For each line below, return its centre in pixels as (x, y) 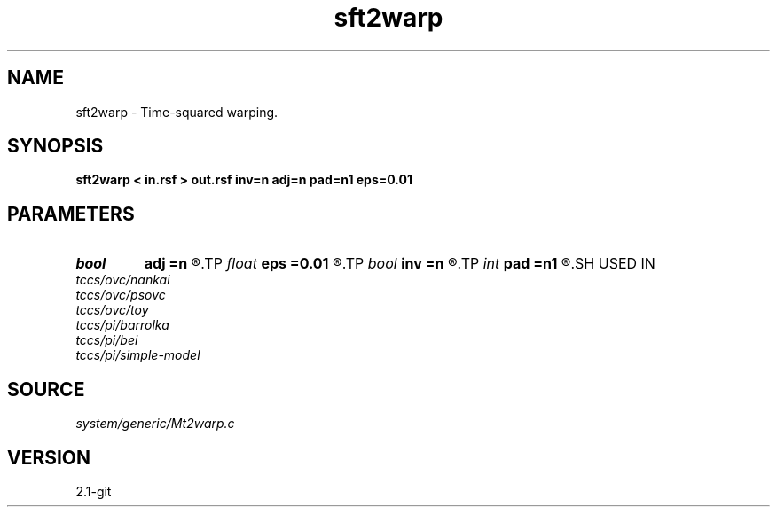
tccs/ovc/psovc (121, 295)
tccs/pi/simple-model (138, 355)
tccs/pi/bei (107, 340)
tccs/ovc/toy (112, 310)
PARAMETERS (71, 214)
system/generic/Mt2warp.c (155, 424)
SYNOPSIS (55, 146)
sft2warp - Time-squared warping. (177, 112)
